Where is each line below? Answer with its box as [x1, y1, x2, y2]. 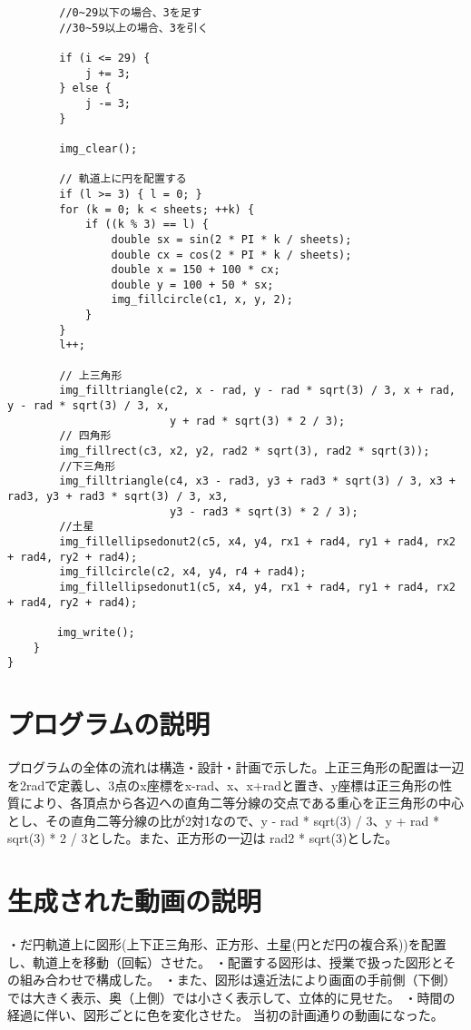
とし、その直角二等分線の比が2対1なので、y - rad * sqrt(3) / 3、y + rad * [7, 810, 440, 829]
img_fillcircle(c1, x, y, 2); [111, 293, 293, 307]
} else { [59, 82, 112, 95]
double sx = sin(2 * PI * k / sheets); [111, 232, 352, 246]
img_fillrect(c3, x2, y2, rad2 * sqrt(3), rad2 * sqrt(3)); [59, 445, 430, 458]
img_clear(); [59, 142, 138, 155]
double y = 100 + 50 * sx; [111, 278, 274, 291]
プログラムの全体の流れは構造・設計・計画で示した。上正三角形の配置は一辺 [7, 758, 465, 776]
